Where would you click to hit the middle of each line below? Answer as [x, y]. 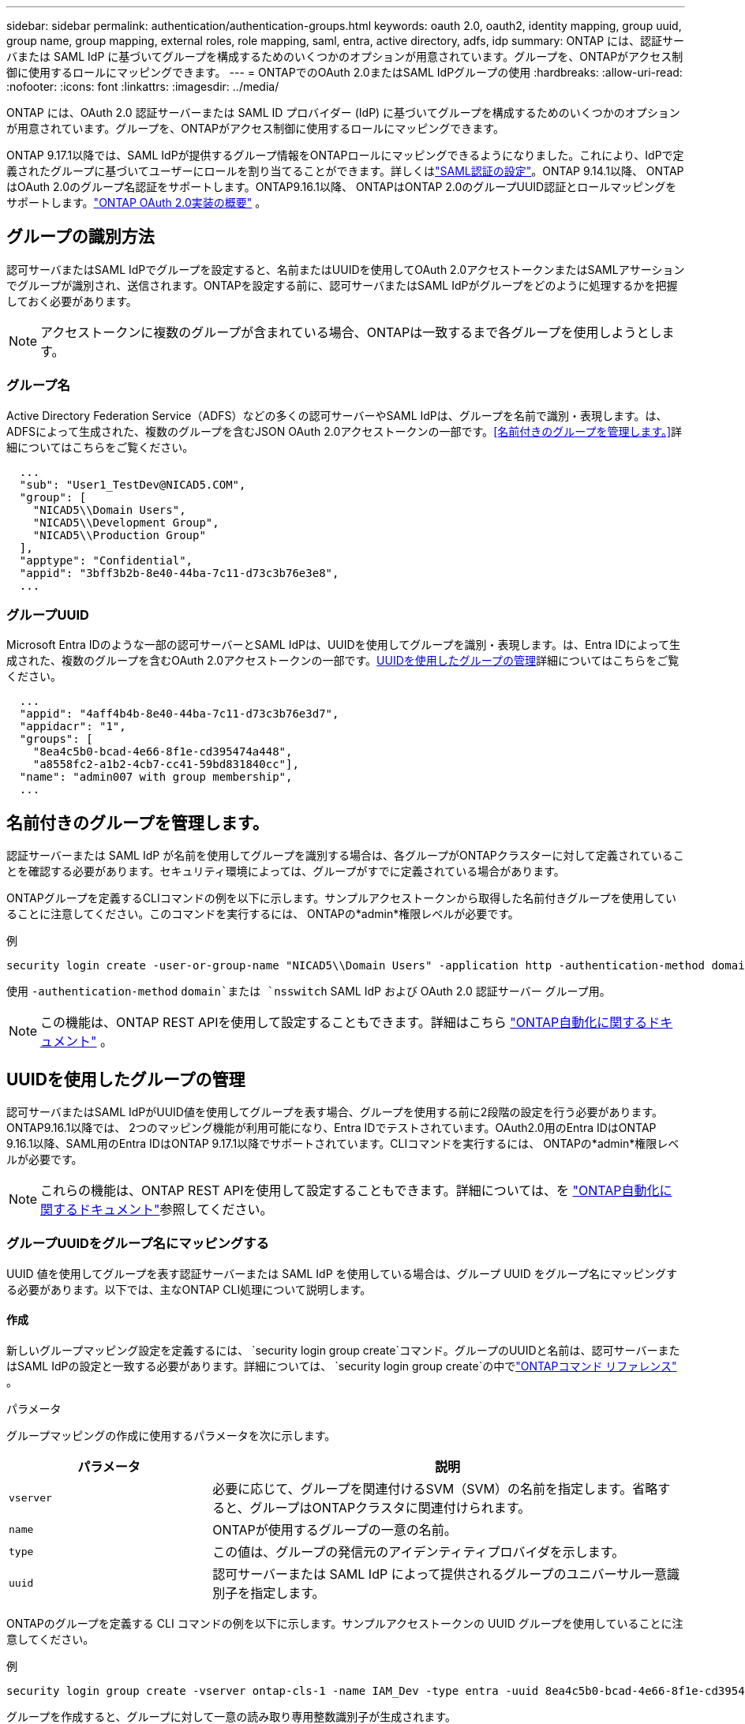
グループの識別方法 [80, 237]
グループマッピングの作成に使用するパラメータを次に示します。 [171, 1435]
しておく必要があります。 [72, 301]
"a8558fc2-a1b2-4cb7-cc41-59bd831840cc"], [166, 765]
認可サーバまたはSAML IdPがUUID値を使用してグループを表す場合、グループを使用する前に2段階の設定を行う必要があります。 [335, 1112]
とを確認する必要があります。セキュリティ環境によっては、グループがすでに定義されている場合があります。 [286, 871]
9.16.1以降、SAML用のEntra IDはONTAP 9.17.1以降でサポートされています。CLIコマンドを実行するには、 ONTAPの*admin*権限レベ [343, 1144]
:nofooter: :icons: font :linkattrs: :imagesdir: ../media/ [143, 86]
